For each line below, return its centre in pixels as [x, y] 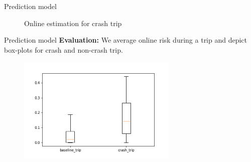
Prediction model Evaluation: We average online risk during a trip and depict [126, 40]
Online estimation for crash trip [73, 23]
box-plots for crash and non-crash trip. [64, 49]
